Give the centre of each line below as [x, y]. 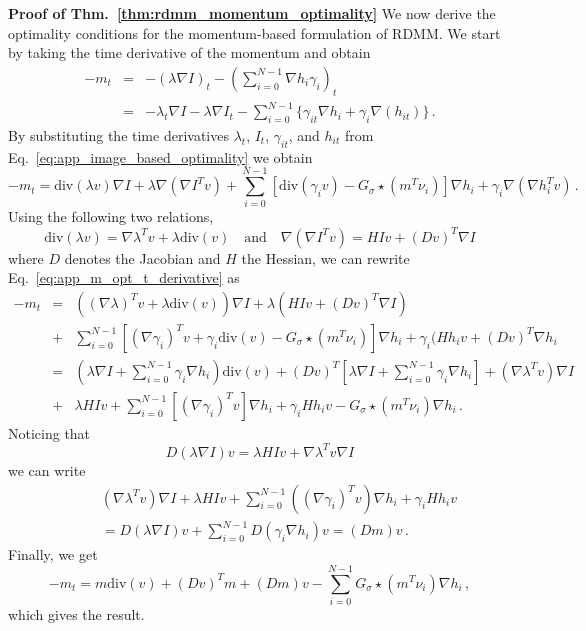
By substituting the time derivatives [118, 134]
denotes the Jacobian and [142, 257]
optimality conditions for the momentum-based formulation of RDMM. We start [254, 32]
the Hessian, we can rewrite [325, 257]
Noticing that [49, 432]
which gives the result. [76, 613]
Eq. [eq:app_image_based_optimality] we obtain [160, 156]
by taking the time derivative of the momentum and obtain [189, 52]
